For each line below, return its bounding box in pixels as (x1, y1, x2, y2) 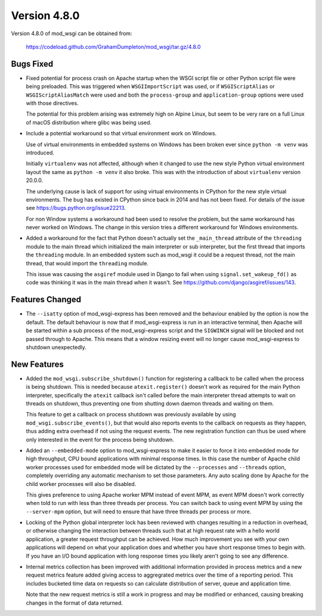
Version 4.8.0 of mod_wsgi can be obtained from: (11, 30, 132, 37)
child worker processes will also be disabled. (26, 480, 137, 487)
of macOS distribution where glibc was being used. (26, 119, 152, 126)
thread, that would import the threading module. (26, 259, 149, 267)
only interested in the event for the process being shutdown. (26, 436, 174, 443)
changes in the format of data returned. (26, 599, 123, 606)
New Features (11, 359, 64, 369)
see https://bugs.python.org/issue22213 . (26, 205, 126, 212)
